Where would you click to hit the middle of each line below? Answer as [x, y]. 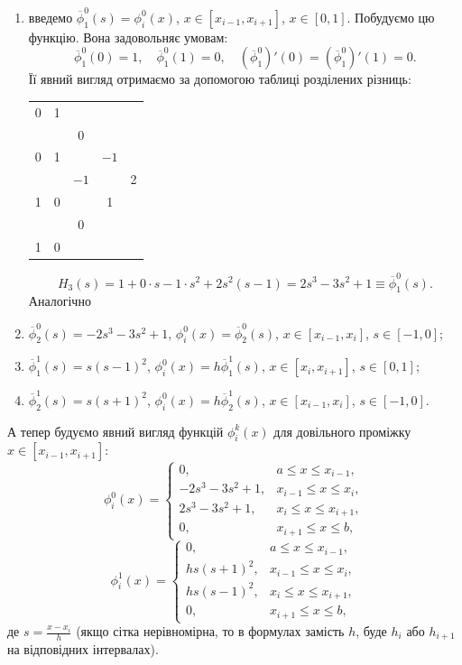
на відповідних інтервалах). [83, 649]
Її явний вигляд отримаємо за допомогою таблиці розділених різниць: [220, 79]
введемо [51, 17]
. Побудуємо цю [391, 17]
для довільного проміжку [342, 431]
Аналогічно [60, 301]
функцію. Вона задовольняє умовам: [128, 37]
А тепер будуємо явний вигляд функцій [115, 431]
